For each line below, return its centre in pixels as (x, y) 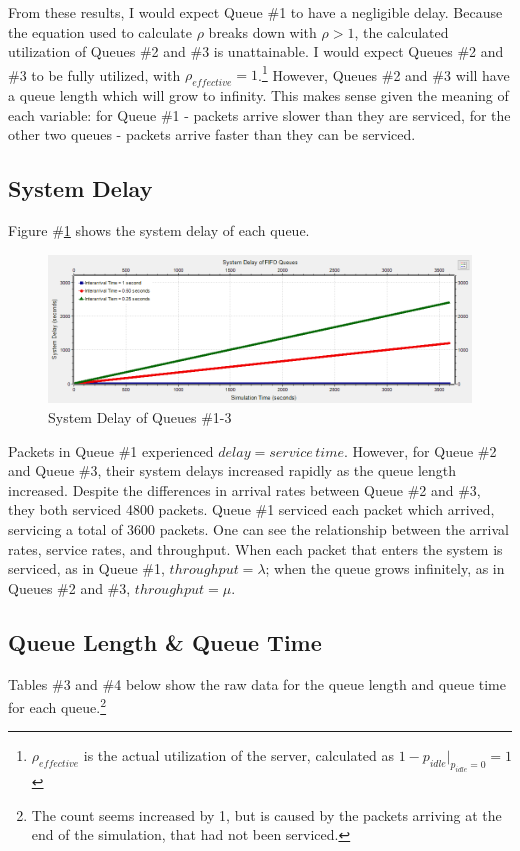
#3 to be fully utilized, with (94, 74)
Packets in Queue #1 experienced (111, 450)
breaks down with (262, 31)
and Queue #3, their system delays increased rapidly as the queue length (232, 470)
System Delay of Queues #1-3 (140, 417)
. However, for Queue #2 (420, 450)
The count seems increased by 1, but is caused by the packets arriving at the (266, 814)
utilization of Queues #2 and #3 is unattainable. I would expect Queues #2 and (256, 51)
